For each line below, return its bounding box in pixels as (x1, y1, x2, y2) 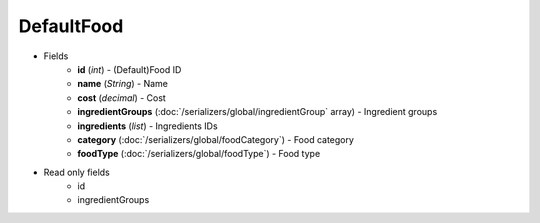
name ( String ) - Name (77, 78, 169, 90)
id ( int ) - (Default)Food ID (77, 63, 182, 75)
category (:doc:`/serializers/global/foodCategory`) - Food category (77, 133, 355, 145)
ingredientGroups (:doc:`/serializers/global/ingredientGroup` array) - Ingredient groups (77, 106, 438, 118)
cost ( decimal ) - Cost (77, 91, 167, 104)
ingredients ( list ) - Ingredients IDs (77, 120, 219, 132)
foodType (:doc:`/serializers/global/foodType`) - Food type (77, 148, 321, 160)
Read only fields (43, 166, 110, 178)
